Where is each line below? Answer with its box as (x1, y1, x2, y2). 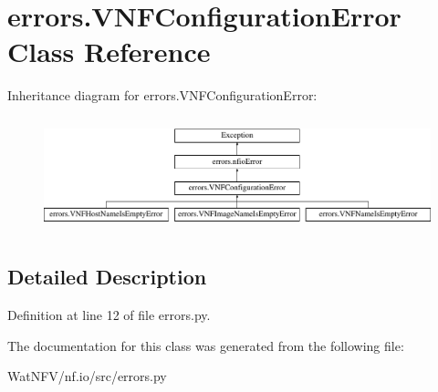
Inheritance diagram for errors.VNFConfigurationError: (7, 86, 318, 105)
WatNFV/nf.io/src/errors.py (7, 366, 167, 386)
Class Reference (7, 33, 211, 70)
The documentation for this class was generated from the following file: (7, 335, 404, 355)
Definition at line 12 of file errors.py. (7, 305, 211, 325)
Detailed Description (7, 263, 207, 291)
